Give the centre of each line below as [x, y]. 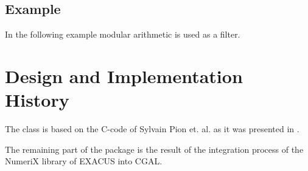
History [37, 100]
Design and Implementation [124, 75]
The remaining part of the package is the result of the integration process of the [154, 149]
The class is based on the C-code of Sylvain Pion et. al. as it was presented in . [152, 129]
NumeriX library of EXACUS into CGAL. [84, 161]
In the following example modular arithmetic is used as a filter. [123, 34]
